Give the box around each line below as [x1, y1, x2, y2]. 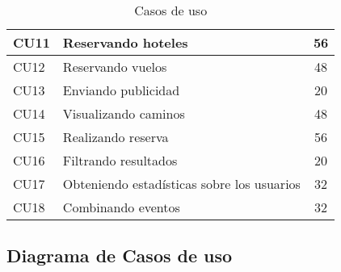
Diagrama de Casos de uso [6, 243, 233, 268]
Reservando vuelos [62, 57, 167, 76]
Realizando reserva [62, 128, 169, 146]
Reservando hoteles [62, 33, 188, 52]
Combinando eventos [62, 198, 180, 216]
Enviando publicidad [62, 81, 180, 99]
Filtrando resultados [62, 151, 178, 169]
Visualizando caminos [62, 104, 185, 123]
